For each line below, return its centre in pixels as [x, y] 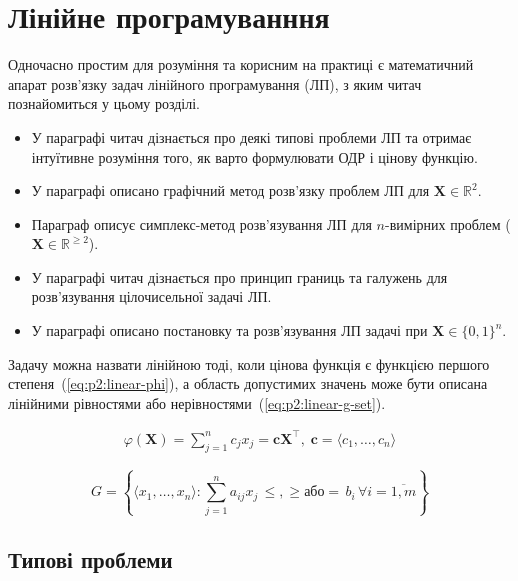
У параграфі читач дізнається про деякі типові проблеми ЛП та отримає [251, 136]
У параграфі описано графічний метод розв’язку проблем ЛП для [230, 190]
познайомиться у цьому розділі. [104, 103]
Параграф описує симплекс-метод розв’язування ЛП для [201, 223]
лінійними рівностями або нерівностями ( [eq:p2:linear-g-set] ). [197, 402]
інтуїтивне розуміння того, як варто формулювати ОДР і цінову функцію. [254, 156]
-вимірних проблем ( [448, 223]
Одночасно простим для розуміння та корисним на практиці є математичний [241, 64]
